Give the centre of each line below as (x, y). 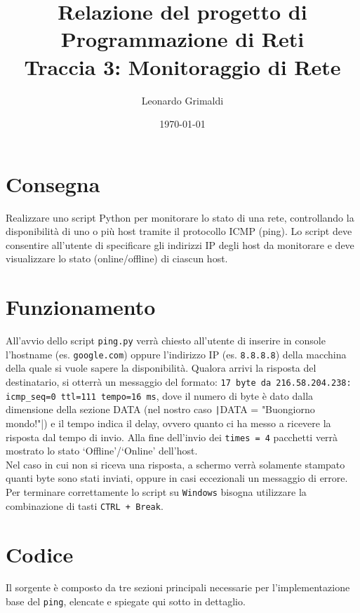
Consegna (53, 183)
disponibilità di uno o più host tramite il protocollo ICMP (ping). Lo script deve (179, 231)
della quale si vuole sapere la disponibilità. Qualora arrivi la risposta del (161, 368)
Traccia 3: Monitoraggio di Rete (182, 66)
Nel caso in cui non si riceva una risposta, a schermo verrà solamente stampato (175, 464)
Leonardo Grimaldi (182, 100)
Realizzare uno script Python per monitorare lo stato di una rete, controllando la (180, 217)
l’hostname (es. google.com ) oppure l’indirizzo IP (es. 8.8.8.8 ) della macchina (176, 354)
